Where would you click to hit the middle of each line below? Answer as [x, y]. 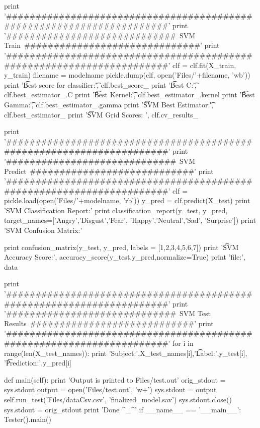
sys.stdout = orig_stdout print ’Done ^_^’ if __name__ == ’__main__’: [123, 409]
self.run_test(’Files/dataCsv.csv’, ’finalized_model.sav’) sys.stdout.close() [118, 399]
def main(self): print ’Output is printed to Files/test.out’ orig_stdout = [115, 379]
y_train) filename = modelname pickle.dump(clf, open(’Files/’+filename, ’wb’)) [127, 75]
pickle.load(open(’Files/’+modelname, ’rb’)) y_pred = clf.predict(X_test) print [127, 200]
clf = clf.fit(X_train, [204, 65]
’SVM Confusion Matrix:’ [43, 230]
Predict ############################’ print [109, 171]
